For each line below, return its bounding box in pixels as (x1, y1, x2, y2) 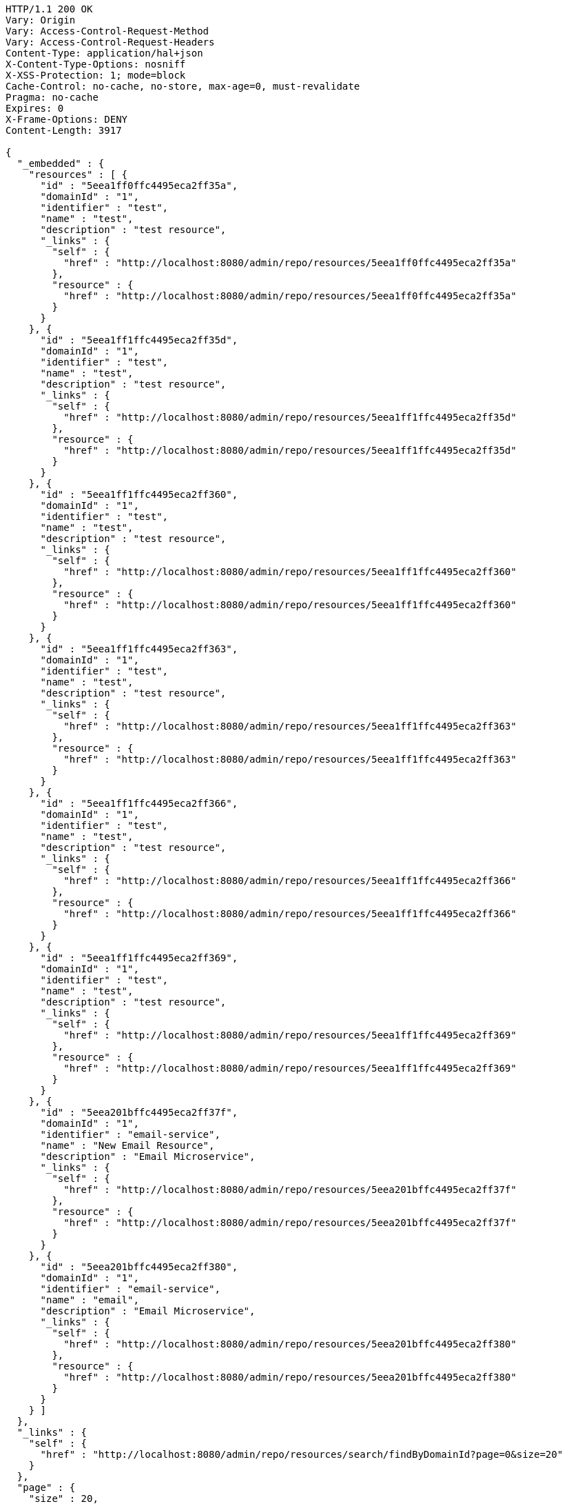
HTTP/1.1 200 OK (6, 3, 93, 14)
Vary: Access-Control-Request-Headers (6, 37, 215, 48)
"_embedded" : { (17, 158, 105, 169)
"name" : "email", (40, 1294, 139, 1305)
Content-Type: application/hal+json (6, 48, 203, 59)
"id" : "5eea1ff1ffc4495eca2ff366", (40, 798, 238, 809)
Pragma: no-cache (6, 92, 99, 103)
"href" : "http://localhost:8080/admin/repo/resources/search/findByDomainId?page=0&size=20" (40, 1449, 564, 1460)
